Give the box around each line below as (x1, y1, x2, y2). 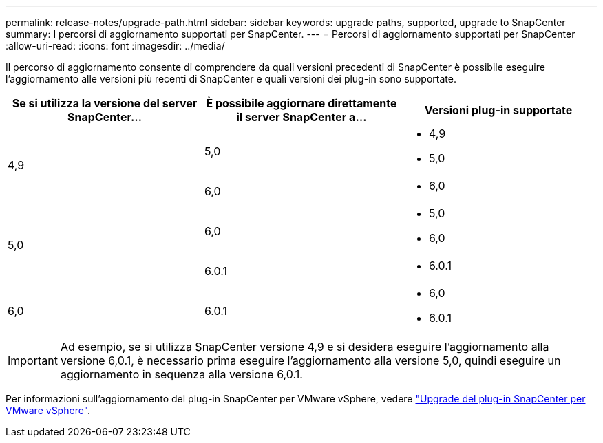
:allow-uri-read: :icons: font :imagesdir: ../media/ (6, 40, 225, 52)
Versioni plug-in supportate (424, 103, 573, 117)
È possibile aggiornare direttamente (206, 96, 397, 110)
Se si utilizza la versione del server (12, 96, 198, 110)
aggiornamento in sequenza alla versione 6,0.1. (60, 367, 303, 381)
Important (8, 354, 58, 367)
